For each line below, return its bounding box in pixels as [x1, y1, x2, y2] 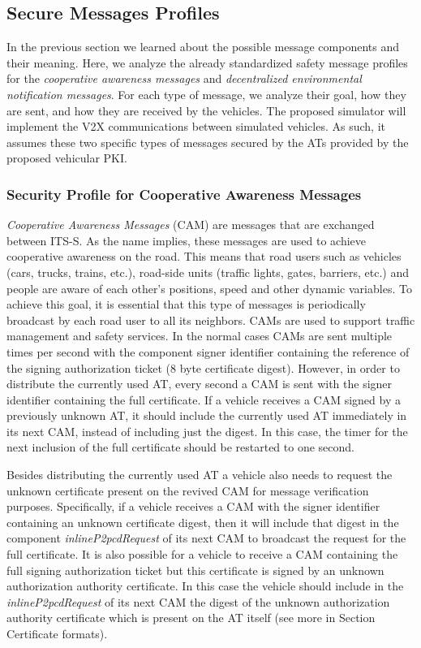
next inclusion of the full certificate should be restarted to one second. [6, 438, 354, 456]
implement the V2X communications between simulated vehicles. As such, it [6, 118, 385, 135]
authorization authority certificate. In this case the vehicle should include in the [6, 577, 404, 594]
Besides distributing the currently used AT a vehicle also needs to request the [6, 466, 393, 483]
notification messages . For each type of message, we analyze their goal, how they [6, 85, 406, 102]
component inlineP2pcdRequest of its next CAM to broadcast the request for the [6, 529, 406, 546]
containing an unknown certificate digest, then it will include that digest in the [6, 513, 399, 530]
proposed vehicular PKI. [6, 149, 127, 166]
